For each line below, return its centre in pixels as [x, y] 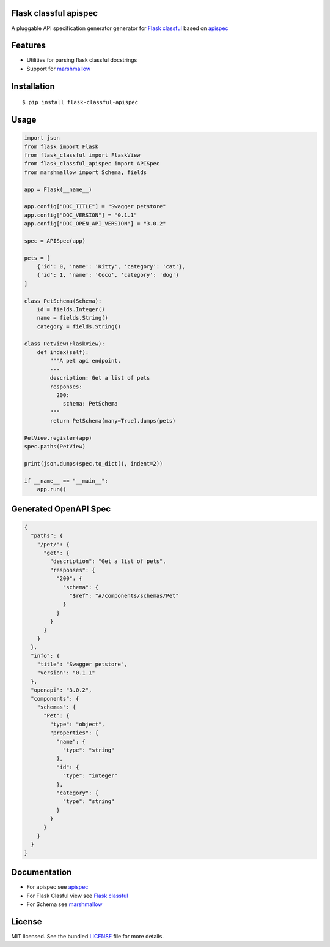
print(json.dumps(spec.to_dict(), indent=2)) [94, 464]
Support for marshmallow [59, 69]
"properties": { [74, 733]
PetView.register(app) [58, 438]
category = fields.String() [79, 326]
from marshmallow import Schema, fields [85, 172]
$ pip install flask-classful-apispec [80, 102]
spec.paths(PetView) [55, 447]
